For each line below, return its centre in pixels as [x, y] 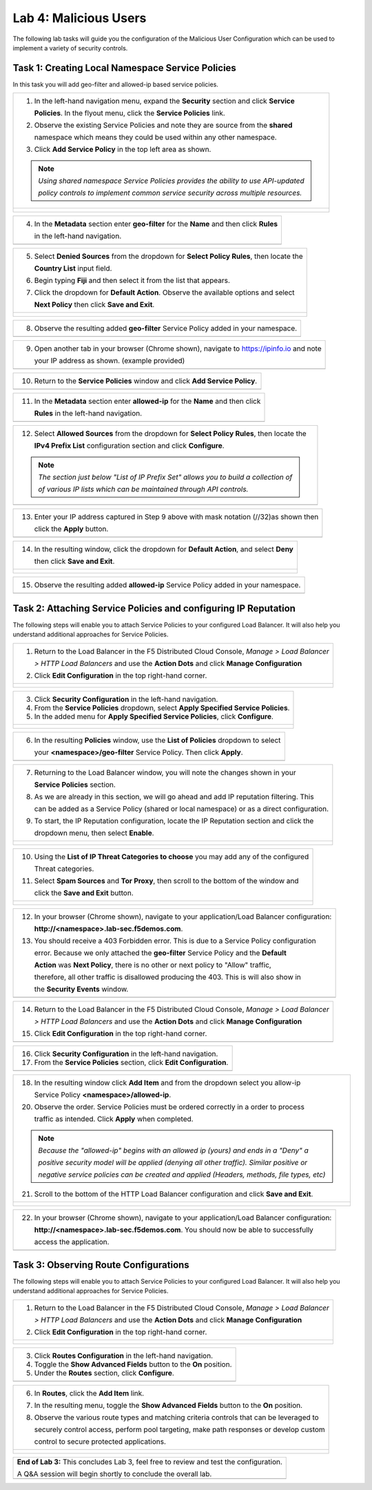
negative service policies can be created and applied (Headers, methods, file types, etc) [182, 1175]
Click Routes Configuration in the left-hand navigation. [124, 1355]
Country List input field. [73, 268]
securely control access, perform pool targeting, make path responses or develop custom [179, 1429]
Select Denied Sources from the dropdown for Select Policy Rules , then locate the [168, 257]
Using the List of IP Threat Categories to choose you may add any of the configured [172, 856]
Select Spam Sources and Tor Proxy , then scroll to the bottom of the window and [166, 881]
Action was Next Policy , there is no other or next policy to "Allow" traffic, [153, 965]
